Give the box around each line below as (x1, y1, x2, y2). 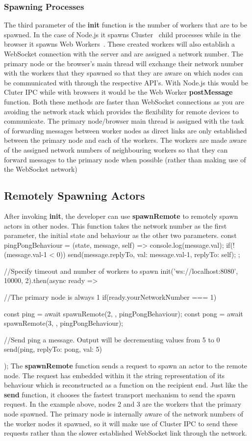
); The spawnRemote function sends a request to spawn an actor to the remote (4, 361, 248, 371)
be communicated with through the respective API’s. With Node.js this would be (4, 77, 248, 87)
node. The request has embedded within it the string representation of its (4, 370, 225, 380)
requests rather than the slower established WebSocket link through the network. (4, 428, 247, 438)
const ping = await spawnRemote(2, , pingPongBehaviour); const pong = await (4, 308, 243, 318)
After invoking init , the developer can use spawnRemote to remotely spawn (4, 210, 238, 221)
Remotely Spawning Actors (4, 188, 145, 203)
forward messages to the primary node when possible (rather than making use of (4, 154, 246, 164)
